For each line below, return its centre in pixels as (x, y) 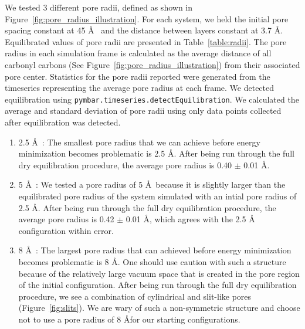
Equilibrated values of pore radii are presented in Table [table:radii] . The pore (146, 41)
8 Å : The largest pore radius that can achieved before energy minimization (155, 250)
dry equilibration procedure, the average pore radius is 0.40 (125, 164)
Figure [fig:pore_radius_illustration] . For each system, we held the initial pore (147, 18)
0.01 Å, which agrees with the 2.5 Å (190, 219)
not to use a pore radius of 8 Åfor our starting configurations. (129, 319)
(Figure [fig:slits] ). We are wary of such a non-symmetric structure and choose (159, 308)
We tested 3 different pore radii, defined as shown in (99, 7)
